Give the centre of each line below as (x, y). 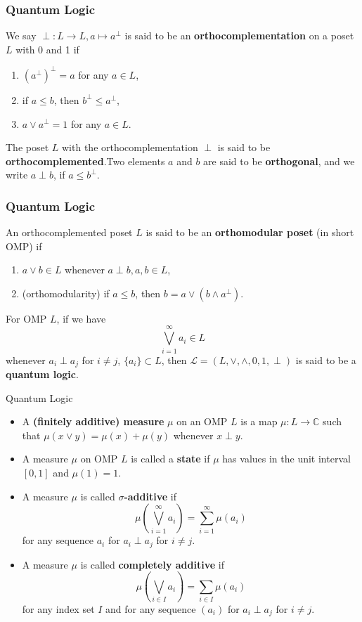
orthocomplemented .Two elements (85, 161)
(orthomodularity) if (66, 293)
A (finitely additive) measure (93, 421)
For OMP (26, 318)
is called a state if (170, 459)
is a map (259, 421)
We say (21, 35)
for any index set (58, 608)
